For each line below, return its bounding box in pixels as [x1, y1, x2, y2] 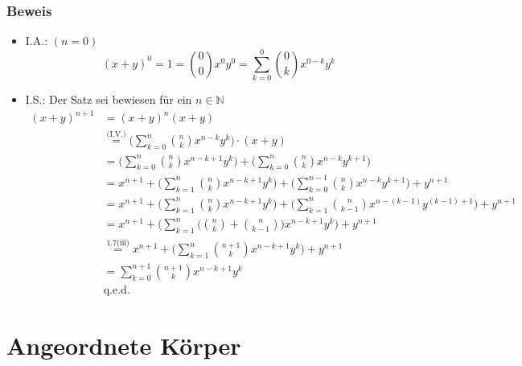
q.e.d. [103, 284, 130, 296]
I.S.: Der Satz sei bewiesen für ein [25, 90, 192, 107]
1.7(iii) [106, 238, 129, 247]
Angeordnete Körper [6, 328, 241, 361]
